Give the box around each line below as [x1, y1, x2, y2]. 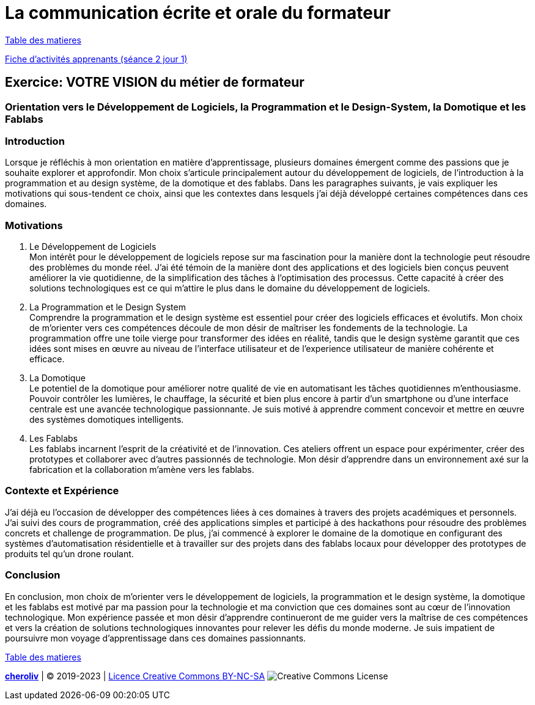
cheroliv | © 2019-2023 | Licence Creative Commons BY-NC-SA [5, 670, 265, 681]
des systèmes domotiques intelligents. [29, 414, 184, 425]
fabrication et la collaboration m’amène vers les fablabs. [29, 464, 254, 475]
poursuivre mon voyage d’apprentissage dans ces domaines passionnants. [5, 632, 306, 643]
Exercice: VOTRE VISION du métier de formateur [5, 75, 304, 90]
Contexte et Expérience [5, 484, 119, 497]
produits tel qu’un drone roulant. [5, 548, 134, 559]
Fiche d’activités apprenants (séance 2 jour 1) [5, 53, 188, 64]
